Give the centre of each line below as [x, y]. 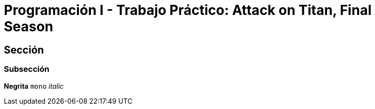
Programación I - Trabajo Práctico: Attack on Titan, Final [188, 10]
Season [29, 27]
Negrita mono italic [34, 86]
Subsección [27, 69]
